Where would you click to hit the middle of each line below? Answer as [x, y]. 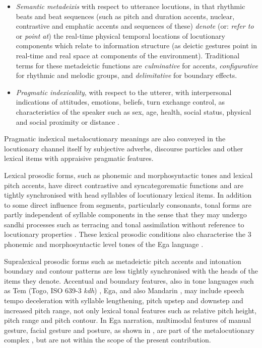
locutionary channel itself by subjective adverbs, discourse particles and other [124, 148]
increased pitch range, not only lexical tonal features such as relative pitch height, [130, 310]
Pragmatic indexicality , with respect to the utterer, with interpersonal [124, 92]
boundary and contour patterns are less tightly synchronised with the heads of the [131, 271]
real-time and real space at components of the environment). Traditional [128, 55]
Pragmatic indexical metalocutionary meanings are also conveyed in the [115, 139]
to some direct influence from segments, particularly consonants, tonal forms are [128, 204]
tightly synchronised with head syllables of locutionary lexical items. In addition [128, 195]
